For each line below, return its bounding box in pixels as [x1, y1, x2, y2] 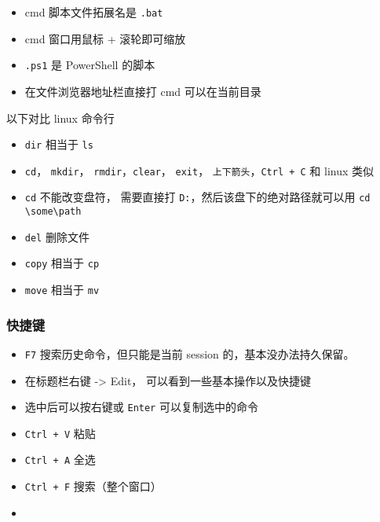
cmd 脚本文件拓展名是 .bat [24, 4, 163, 20]
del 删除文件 [24, 228, 90, 244]
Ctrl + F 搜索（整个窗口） [24, 478, 162, 494]
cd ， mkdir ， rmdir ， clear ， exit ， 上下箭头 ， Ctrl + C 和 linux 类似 [24, 162, 375, 178]
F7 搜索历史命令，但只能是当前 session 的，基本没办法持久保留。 [24, 345, 355, 362]
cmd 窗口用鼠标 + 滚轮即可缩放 [24, 30, 186, 46]
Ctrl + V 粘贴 [24, 425, 96, 441]
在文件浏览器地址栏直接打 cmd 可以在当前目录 [24, 83, 261, 99]
